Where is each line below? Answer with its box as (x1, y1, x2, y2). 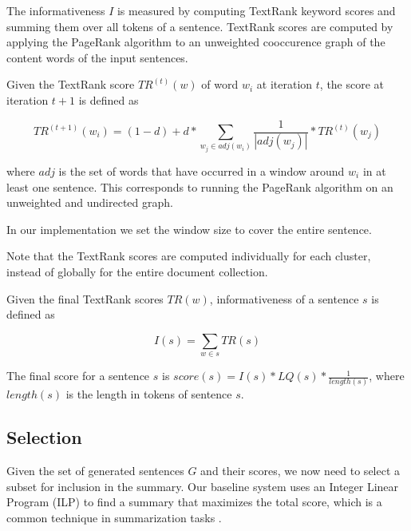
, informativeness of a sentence (209, 290, 359, 307)
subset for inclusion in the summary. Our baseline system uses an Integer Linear (6, 478, 399, 494)
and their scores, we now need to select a (200, 462, 401, 479)
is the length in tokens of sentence (65, 386, 232, 402)
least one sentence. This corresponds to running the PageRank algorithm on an (6, 178, 393, 195)
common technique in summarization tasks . (6, 509, 222, 525)
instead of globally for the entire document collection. (6, 263, 268, 279)
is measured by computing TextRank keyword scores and (117, 2, 396, 18)
